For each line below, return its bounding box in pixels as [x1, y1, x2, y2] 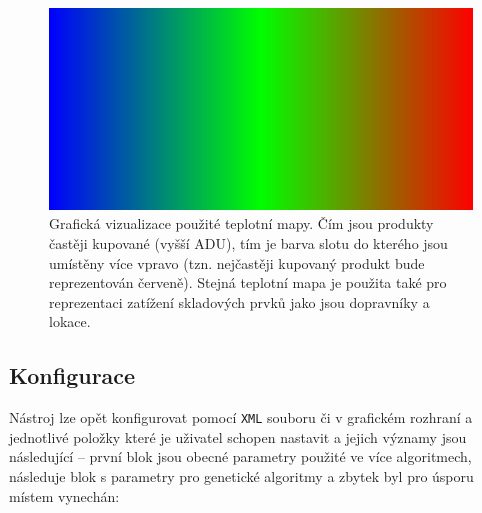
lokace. [49, 311, 91, 332]
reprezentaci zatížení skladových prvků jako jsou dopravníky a [49, 291, 430, 312]
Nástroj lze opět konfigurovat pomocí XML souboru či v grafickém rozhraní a [9, 407, 473, 428]
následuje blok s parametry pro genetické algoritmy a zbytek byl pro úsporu [9, 466, 474, 487]
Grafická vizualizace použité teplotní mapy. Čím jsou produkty [49, 213, 434, 234]
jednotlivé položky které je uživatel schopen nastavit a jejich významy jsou [9, 426, 467, 447]
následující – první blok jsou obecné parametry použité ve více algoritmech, [9, 446, 472, 467]
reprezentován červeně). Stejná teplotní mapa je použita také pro [49, 272, 447, 293]
